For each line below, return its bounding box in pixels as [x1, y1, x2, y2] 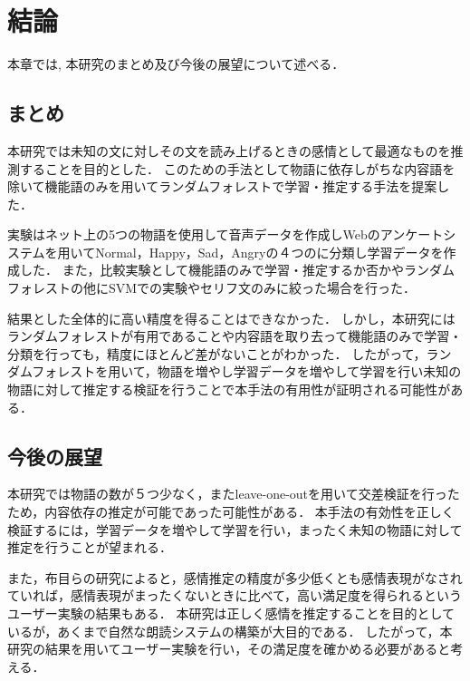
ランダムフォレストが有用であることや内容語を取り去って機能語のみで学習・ [7, 326, 463, 345]
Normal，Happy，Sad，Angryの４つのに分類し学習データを [95, 242, 444, 261]
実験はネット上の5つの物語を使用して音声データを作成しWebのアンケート [7, 225, 444, 244]
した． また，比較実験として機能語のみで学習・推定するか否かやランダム [19, 260, 455, 279]
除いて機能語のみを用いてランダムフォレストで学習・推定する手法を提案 [7, 177, 437, 196]
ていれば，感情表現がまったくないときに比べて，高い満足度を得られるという [7, 586, 462, 605]
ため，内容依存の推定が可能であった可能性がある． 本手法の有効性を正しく [7, 502, 455, 521]
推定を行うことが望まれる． [7, 538, 172, 557]
